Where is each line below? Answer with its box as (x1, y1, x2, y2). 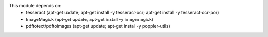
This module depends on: (9, 3, 62, 8)
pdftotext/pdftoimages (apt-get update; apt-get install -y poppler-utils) (26, 23, 171, 29)
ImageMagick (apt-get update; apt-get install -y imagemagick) (26, 16, 154, 22)
